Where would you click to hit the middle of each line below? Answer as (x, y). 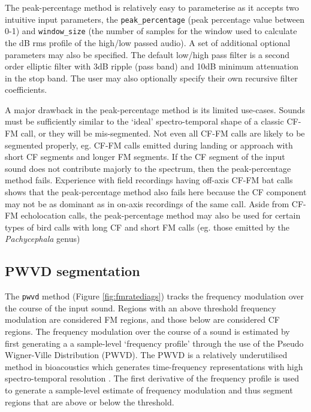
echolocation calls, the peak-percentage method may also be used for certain (161, 215)
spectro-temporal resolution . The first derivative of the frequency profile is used (152, 378)
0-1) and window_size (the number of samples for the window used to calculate (151, 31)
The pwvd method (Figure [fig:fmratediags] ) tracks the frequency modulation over (155, 296)
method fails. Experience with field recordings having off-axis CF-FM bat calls (149, 180)
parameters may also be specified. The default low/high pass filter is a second (147, 54)
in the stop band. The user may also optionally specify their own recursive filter (151, 78)
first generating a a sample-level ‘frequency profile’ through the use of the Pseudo (154, 343)
